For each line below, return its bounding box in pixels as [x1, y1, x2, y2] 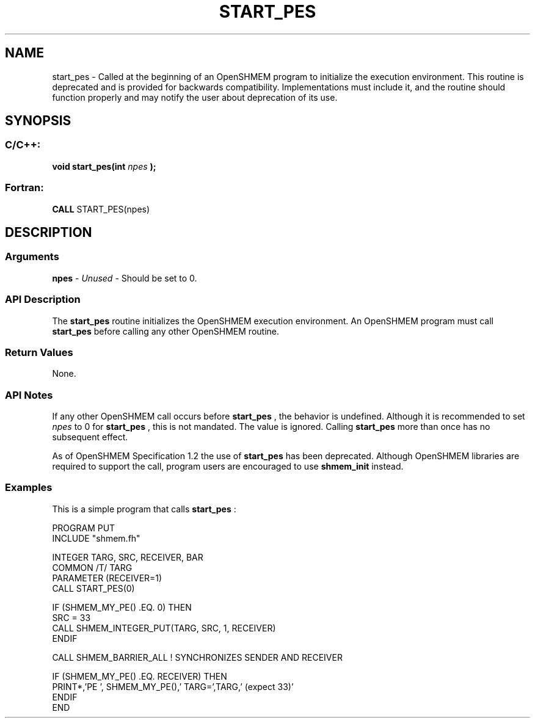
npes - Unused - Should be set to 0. [52, 272, 197, 283]
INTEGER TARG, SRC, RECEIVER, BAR [52, 551, 203, 562]
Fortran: [5, 181, 44, 194]
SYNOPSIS [5, 113, 71, 129]
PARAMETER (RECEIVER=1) [52, 572, 162, 583]
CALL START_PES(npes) [52, 203, 150, 214]
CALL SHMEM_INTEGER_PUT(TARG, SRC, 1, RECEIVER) [52, 622, 276, 633]
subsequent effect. [52, 432, 128, 443]
